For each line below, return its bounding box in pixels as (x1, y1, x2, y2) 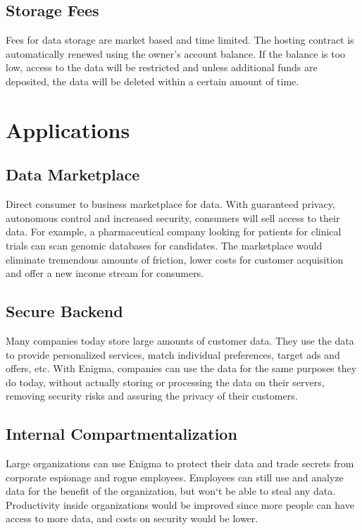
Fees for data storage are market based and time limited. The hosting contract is (6, 32, 354, 47)
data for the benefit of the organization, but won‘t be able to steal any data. (6, 483, 336, 498)
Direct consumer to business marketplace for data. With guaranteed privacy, (6, 197, 335, 211)
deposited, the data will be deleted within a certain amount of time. (6, 73, 299, 88)
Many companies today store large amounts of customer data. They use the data (6, 333, 354, 347)
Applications (6, 115, 130, 144)
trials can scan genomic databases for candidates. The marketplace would (6, 238, 323, 252)
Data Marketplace (6, 164, 140, 185)
